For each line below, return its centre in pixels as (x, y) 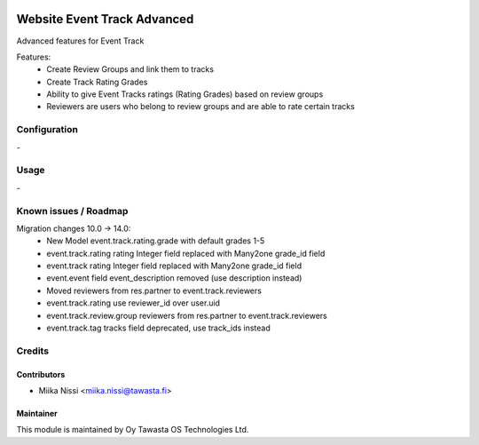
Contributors (41, 374)
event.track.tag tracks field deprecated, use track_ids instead (158, 328)
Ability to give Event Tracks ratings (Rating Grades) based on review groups (185, 94)
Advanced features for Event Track (80, 41)
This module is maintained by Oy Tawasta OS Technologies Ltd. (133, 430)
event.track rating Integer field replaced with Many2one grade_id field (174, 266)
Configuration (47, 130)
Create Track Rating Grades (97, 82)
